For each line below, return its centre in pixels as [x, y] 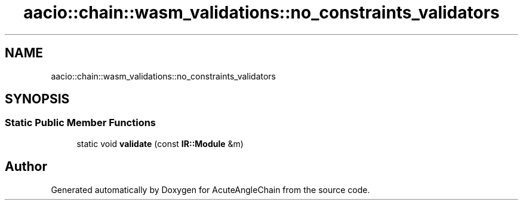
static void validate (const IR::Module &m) [160, 143]
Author [26, 167]
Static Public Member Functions [81, 123]
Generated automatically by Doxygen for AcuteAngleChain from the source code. [210, 189]
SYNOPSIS [37, 99]
